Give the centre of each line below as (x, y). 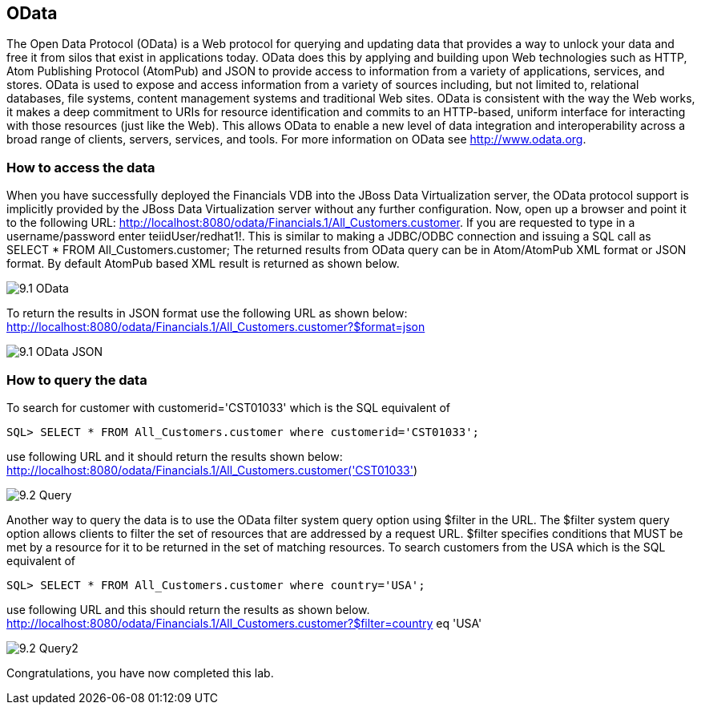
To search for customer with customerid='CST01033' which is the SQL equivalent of (229, 407)
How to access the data (81, 167)
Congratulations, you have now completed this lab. (140, 673)
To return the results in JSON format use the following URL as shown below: (207, 313)
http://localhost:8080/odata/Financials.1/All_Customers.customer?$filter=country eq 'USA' (244, 623)
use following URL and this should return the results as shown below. (188, 609)
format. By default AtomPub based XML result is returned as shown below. (203, 264)
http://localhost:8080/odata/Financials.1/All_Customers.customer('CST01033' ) (212, 470)
